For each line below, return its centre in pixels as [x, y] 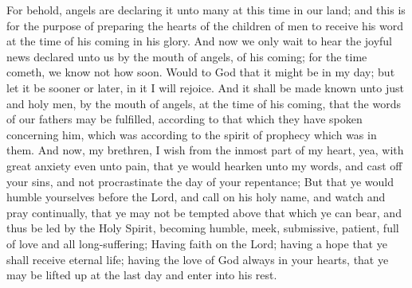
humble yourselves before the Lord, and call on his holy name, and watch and [196, 197]
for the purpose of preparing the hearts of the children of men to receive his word [205, 25]
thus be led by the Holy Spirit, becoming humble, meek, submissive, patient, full [203, 228]
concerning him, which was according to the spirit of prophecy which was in [192, 134]
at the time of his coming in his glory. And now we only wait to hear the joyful [200, 41]
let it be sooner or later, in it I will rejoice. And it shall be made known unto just [205, 87]
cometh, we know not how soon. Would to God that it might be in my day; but [201, 72]
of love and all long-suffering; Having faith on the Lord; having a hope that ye [197, 243]
